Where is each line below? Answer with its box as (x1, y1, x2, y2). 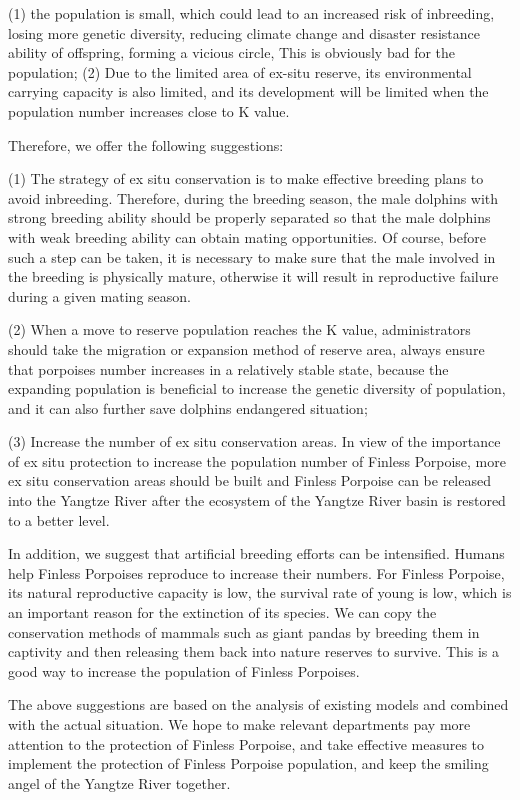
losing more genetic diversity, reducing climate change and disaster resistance (8, 22, 480, 43)
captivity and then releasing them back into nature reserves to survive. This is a (8, 641, 500, 662)
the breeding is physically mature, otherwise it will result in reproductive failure (8, 266, 499, 287)
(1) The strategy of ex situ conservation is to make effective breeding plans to (8, 168, 484, 189)
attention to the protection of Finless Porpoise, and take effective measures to (8, 733, 485, 754)
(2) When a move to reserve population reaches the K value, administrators (8, 319, 471, 340)
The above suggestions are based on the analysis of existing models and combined (8, 694, 509, 715)
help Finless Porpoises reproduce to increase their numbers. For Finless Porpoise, (8, 562, 505, 583)
